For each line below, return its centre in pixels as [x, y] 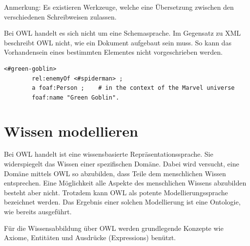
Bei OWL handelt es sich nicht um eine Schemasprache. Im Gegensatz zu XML [123, 33]
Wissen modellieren [71, 131]
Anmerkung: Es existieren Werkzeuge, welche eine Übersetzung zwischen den [119, 7]
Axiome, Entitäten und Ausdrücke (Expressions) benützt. [90, 237]
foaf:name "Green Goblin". [76, 97]
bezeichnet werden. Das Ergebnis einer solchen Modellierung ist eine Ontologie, [122, 202]
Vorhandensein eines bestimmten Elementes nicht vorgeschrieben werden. [113, 52]
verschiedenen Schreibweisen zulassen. [60, 16]
